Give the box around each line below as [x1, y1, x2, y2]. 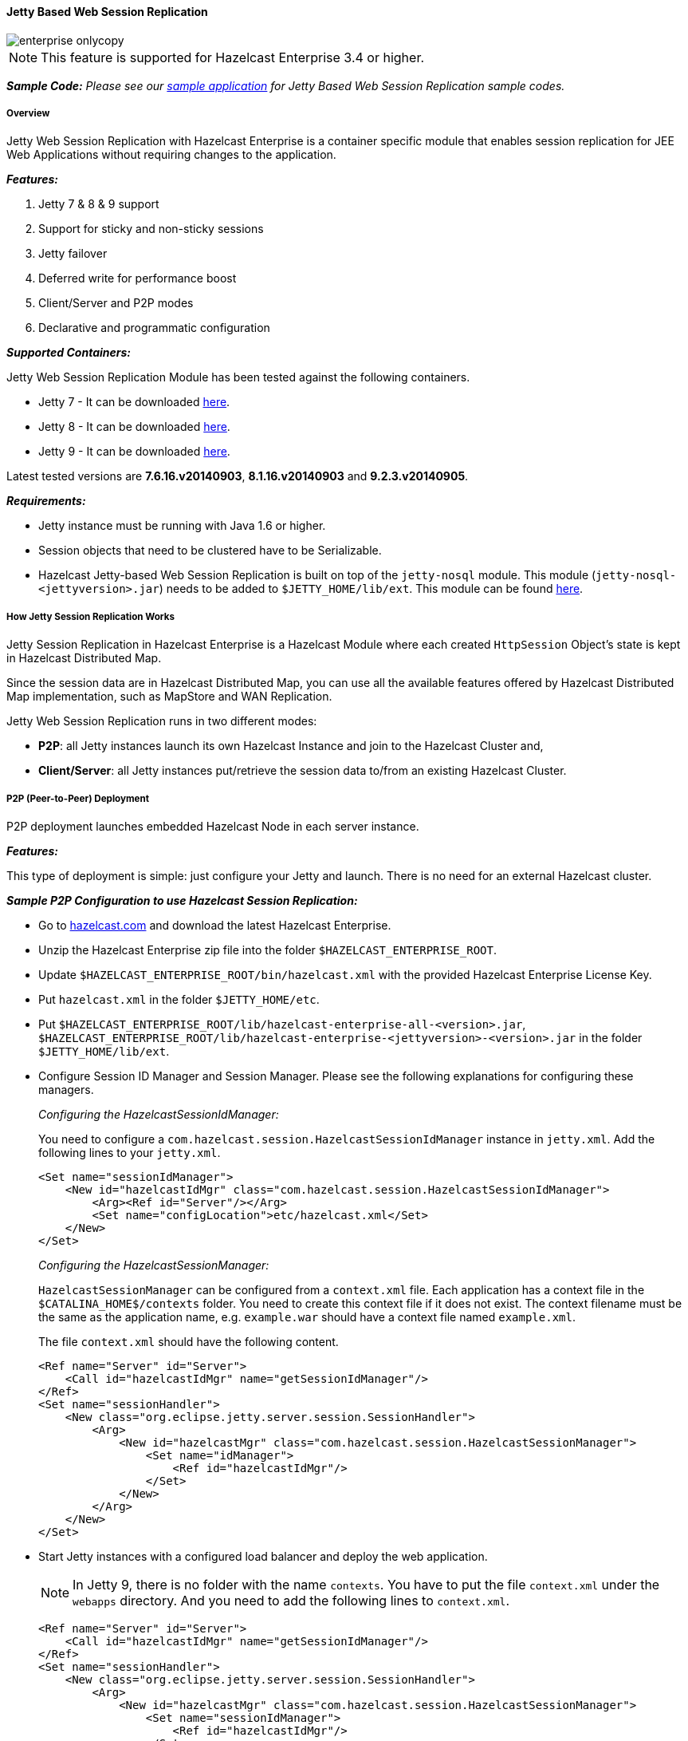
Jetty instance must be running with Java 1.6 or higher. [38, 519, 326, 533]
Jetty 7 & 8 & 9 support [38, 197, 159, 211]
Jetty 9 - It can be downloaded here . [38, 444, 230, 459]
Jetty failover [38, 247, 108, 261]
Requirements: [6, 494, 86, 508]
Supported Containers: [6, 345, 132, 360]
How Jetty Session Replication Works [6, 610, 175, 622]
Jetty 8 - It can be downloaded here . [38, 420, 230, 434]
